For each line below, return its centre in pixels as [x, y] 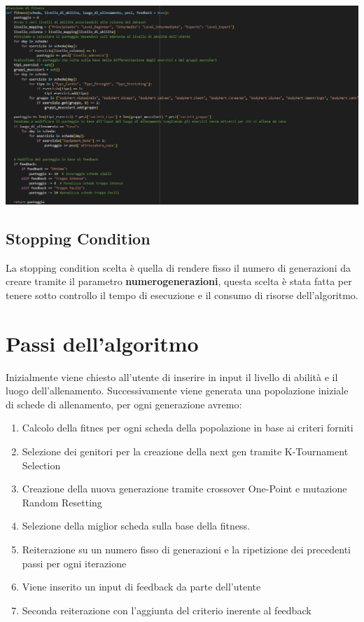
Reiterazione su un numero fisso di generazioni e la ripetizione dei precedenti [187, 550]
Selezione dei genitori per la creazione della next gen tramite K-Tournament [185, 451]
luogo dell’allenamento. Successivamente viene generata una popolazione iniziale [177, 391]
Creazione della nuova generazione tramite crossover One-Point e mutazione [184, 489]
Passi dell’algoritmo [102, 343]
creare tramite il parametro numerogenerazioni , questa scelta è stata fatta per [179, 281]
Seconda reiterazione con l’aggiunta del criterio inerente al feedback [167, 610]
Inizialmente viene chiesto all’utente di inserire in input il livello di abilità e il [172, 376]
